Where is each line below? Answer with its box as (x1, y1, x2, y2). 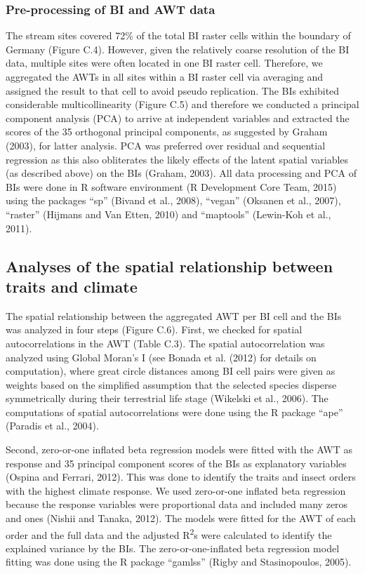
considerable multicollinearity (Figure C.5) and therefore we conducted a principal (6, 97, 359, 112)
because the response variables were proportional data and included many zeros (6, 497, 348, 512)
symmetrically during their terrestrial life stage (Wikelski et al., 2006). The (6, 391, 328, 406)
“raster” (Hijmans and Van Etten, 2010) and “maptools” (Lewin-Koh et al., (6, 206, 331, 221)
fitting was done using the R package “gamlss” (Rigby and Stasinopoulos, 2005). (6, 554, 352, 569)
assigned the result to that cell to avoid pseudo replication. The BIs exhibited (6, 83, 340, 98)
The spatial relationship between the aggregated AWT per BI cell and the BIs (6, 308, 342, 323)
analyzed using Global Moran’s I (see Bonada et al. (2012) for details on (6, 349, 317, 364)
